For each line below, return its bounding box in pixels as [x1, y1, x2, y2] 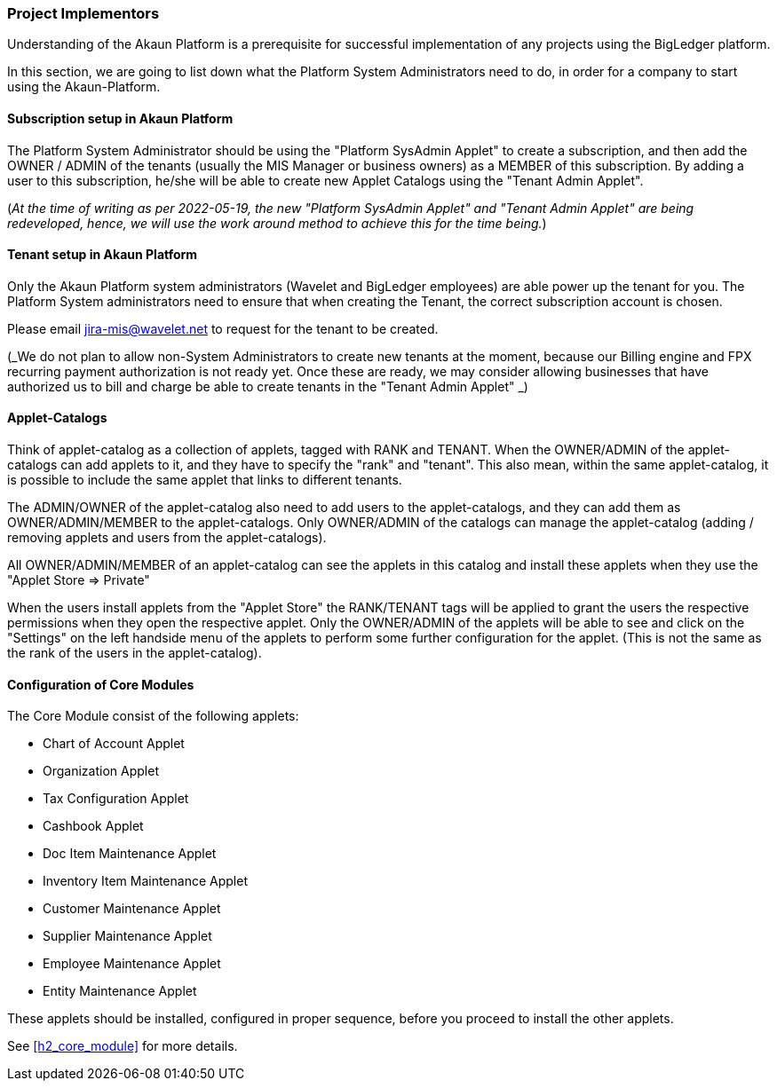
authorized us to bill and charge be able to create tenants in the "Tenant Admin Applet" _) [7, 378, 528, 394]
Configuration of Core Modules [7, 676, 194, 692]
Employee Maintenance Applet [43, 956, 221, 972]
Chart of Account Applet [43, 736, 185, 752]
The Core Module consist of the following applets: [7, 708, 299, 724]
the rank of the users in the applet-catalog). [7, 645, 262, 661]
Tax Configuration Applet [43, 791, 189, 807]
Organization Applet [43, 763, 159, 779]
